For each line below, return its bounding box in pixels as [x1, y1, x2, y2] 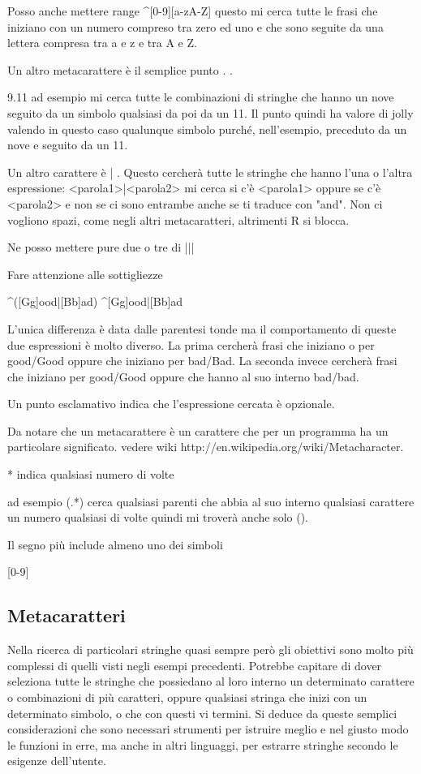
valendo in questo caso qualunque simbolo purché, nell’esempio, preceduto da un [7, 120, 407, 137]
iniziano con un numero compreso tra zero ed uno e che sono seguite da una [7, 18, 384, 35]
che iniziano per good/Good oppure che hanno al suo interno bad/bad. [7, 368, 359, 385]
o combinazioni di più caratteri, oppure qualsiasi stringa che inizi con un [7, 689, 367, 706]
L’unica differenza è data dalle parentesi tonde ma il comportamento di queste [7, 320, 397, 337]
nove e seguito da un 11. [7, 136, 128, 153]
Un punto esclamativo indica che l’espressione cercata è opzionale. [7, 395, 335, 412]
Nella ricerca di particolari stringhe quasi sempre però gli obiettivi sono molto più [7, 641, 414, 658]
